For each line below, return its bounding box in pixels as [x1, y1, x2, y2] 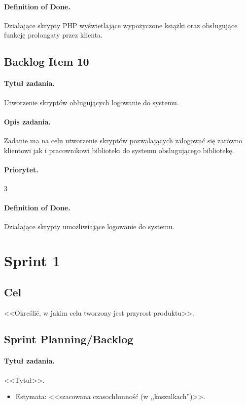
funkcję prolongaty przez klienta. [4, 30, 103, 40]
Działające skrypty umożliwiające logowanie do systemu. [4, 221, 175, 232]
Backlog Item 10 [4, 54, 89, 69]
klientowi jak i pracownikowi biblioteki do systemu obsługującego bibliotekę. [4, 145, 234, 155]
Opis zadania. [4, 116, 51, 126]
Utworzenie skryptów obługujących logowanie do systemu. [4, 97, 179, 107]
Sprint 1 [4, 250, 61, 271]
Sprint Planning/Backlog [4, 331, 134, 347]
